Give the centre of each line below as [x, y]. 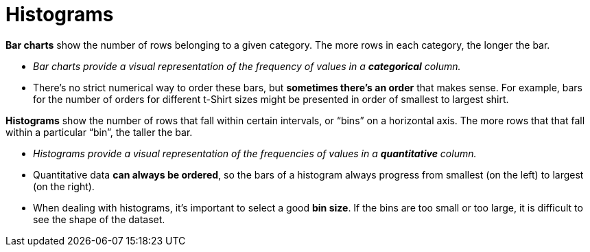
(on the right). [64, 186]
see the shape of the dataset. [99, 219]
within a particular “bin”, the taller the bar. [99, 132]
